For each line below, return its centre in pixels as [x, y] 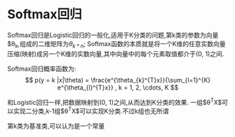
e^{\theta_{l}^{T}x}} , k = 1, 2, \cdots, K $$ [118, 87]
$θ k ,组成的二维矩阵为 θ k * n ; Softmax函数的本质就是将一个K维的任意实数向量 [116, 44]
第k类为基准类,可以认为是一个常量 [56, 126]
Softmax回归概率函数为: [42, 68]
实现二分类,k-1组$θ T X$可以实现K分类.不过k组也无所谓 [91, 110]
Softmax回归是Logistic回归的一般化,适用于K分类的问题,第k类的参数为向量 [113, 35]
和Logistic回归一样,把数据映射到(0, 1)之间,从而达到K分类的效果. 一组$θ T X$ [115, 101]
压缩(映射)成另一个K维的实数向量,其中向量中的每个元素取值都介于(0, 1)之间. [116, 54]
